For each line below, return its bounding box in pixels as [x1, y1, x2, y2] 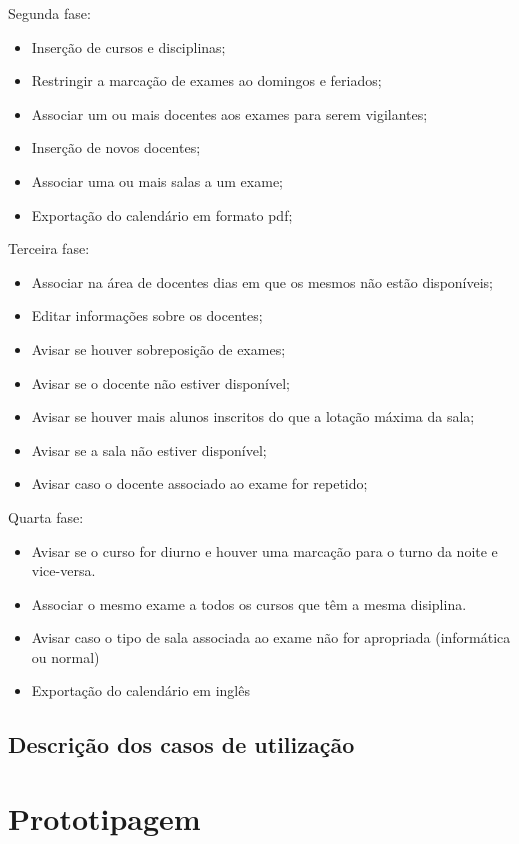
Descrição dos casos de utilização [8, 729, 355, 760]
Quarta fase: [8, 506, 84, 527]
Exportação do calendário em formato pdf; [31, 204, 293, 225]
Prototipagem [8, 798, 201, 839]
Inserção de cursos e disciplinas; [31, 36, 226, 57]
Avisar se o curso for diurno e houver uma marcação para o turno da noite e [31, 540, 498, 561]
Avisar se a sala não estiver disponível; [31, 439, 267, 460]
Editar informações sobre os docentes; [31, 305, 263, 326]
